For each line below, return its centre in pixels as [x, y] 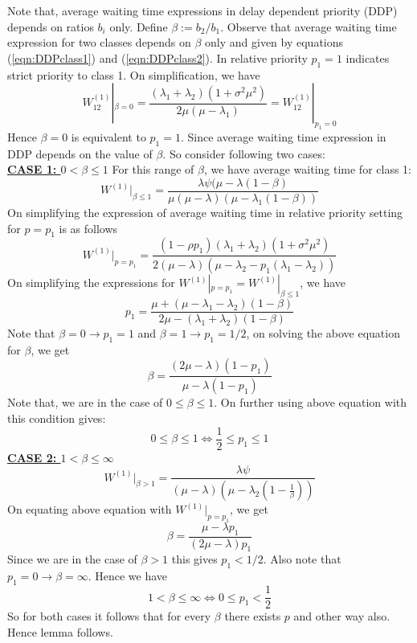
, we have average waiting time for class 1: [307, 169]
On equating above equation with [90, 509]
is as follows [88, 228]
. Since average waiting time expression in [283, 136]
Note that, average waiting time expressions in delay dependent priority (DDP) [202, 10]
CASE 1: [32, 169]
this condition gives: [57, 418]
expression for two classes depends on [99, 42]
